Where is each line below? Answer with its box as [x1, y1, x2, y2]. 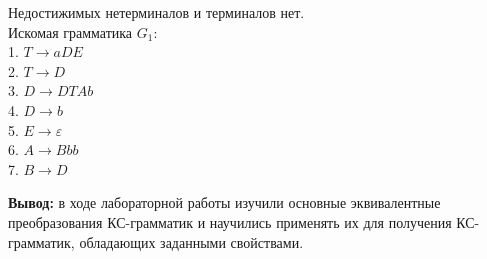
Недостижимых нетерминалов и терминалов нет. [8, 2, 305, 22]
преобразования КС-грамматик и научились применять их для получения [8, 211, 452, 232]
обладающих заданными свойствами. [79, 231, 304, 252]
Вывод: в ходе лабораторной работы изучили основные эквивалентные [8, 192, 441, 213]
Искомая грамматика [8, 21, 133, 42]
